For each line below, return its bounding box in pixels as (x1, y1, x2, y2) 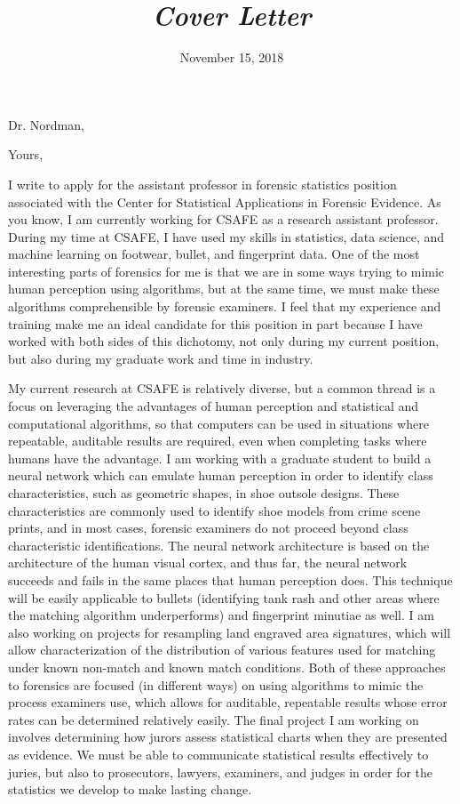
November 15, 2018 (179, 48, 284, 67)
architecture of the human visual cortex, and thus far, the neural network (8, 553, 408, 572)
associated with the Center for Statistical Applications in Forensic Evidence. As (8, 192, 441, 211)
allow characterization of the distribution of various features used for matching (8, 640, 436, 659)
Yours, (8, 145, 44, 164)
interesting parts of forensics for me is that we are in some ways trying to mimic (8, 261, 445, 280)
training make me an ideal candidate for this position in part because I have (8, 314, 423, 333)
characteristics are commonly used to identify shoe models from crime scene (8, 501, 421, 519)
